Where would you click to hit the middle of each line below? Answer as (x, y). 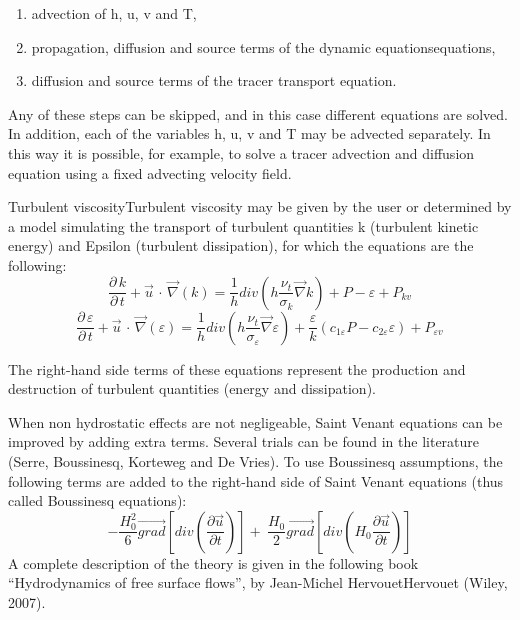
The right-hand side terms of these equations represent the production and (237, 368)
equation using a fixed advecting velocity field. (150, 172)
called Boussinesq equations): (97, 500)
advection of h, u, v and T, (114, 13)
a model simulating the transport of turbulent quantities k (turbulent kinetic (243, 225)
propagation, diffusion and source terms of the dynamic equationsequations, (263, 46)
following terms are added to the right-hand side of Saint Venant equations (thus (256, 480)
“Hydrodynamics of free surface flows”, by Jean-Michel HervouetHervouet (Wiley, (258, 582)
